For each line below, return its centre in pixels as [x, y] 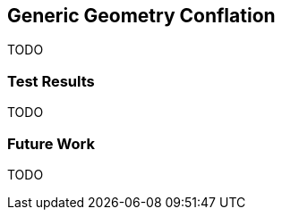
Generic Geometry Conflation [141, 16]
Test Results [51, 81]
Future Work [51, 143]
